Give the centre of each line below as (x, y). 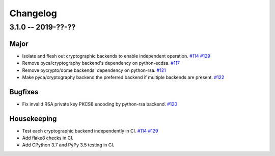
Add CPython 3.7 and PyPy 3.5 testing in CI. (68, 145)
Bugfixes (24, 92)
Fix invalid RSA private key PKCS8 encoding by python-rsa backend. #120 (100, 104)
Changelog (33, 13)
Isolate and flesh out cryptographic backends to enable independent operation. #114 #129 (116, 56)
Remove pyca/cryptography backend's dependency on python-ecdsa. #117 (101, 63)
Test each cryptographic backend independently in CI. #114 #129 (90, 131)
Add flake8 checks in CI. (48, 138)
